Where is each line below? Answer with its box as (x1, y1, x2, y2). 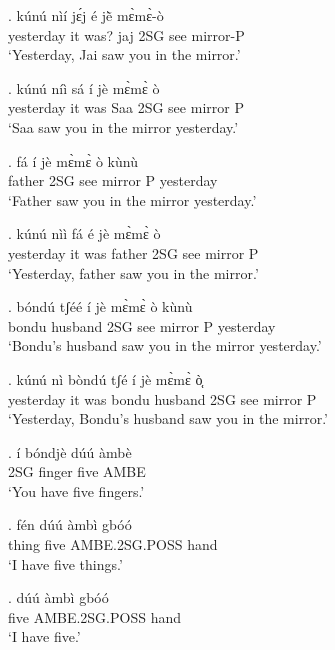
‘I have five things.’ (8, 553, 123, 574)
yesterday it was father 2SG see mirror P (8, 242, 259, 263)
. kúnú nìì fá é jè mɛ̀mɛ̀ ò (8, 223, 161, 244)
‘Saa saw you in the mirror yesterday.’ (8, 116, 239, 137)
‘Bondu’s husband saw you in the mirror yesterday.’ (8, 335, 322, 356)
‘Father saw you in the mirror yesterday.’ (8, 189, 257, 210)
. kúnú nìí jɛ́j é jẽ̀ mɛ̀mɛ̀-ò (8, 5, 164, 25)
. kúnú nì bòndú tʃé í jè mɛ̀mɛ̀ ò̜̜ (8, 368, 203, 389)
